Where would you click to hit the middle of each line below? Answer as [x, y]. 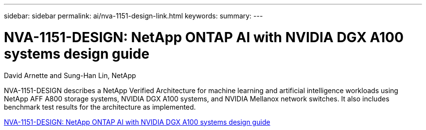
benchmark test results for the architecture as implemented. [100, 107]
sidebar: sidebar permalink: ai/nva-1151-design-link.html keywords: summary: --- [133, 16]
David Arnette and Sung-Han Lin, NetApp [70, 75]
